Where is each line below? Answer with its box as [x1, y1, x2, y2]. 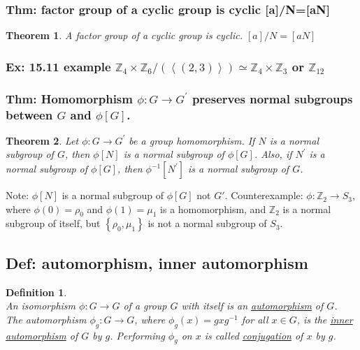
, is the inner [296, 312, 353, 326]
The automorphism [6, 312, 87, 326]
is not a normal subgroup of [147, 216, 267, 231]
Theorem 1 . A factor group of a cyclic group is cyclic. [6, 28, 243, 43]
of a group [123, 298, 167, 313]
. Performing [110, 328, 165, 342]
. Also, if [254, 147, 292, 161]
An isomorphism [6, 298, 76, 313]
